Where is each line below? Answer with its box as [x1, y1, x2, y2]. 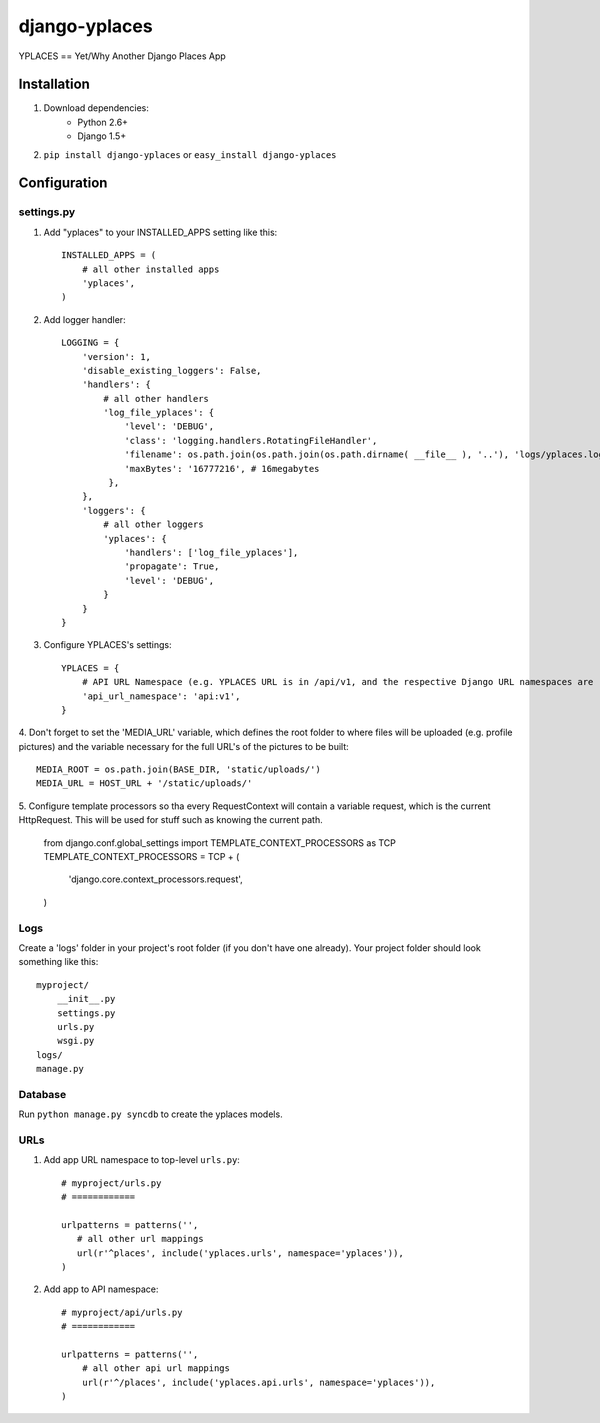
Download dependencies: [43, 102, 149, 114]
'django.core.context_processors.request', [68, 873, 244, 885]
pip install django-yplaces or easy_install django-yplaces [43, 148, 337, 160]
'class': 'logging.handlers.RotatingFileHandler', [124, 435, 378, 446]
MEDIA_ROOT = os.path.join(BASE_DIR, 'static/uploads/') [36, 764, 322, 775]
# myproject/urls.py [61, 1177, 162, 1189]
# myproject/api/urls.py [61, 1306, 183, 1318]
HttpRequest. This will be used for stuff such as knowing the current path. [18, 814, 324, 826]
